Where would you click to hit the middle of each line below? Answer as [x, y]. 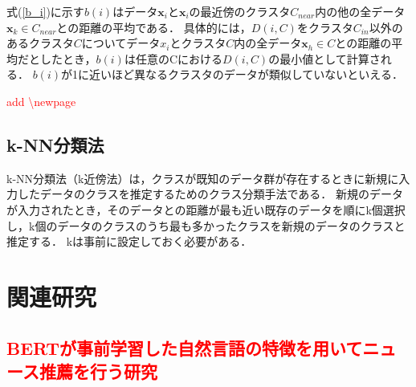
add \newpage [41, 101]
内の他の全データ [360, 11]
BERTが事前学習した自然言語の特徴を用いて [185, 347]
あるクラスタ [40, 43]
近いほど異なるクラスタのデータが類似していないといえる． [246, 74]
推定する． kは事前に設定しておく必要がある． [129, 241]
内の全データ [268, 43]
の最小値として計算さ [324, 58]
